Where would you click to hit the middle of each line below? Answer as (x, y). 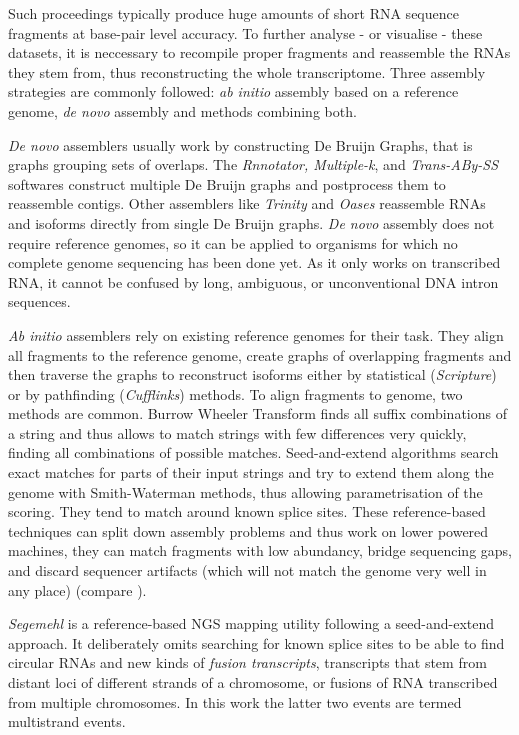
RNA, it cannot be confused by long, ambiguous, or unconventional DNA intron (253, 281)
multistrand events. (67, 721)
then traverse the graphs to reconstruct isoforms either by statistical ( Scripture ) (252, 374)
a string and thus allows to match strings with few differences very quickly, (237, 432)
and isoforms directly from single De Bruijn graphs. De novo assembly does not (251, 222)
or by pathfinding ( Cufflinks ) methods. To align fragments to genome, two (235, 393)
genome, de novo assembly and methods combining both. (182, 110)
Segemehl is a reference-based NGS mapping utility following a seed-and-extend (251, 623)
